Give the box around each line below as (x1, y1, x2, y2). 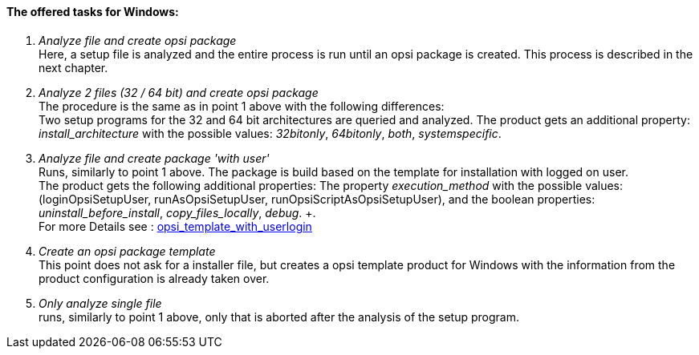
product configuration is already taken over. (39, 271, 270, 285)
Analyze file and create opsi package (39, 33, 237, 47)
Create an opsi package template (39, 244, 216, 258)
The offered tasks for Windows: (6, 5, 179, 18)
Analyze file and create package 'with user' (39, 151, 270, 165)
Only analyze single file (39, 296, 162, 310)
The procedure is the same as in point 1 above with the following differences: (39, 99, 445, 113)
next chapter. (39, 60, 108, 75)
